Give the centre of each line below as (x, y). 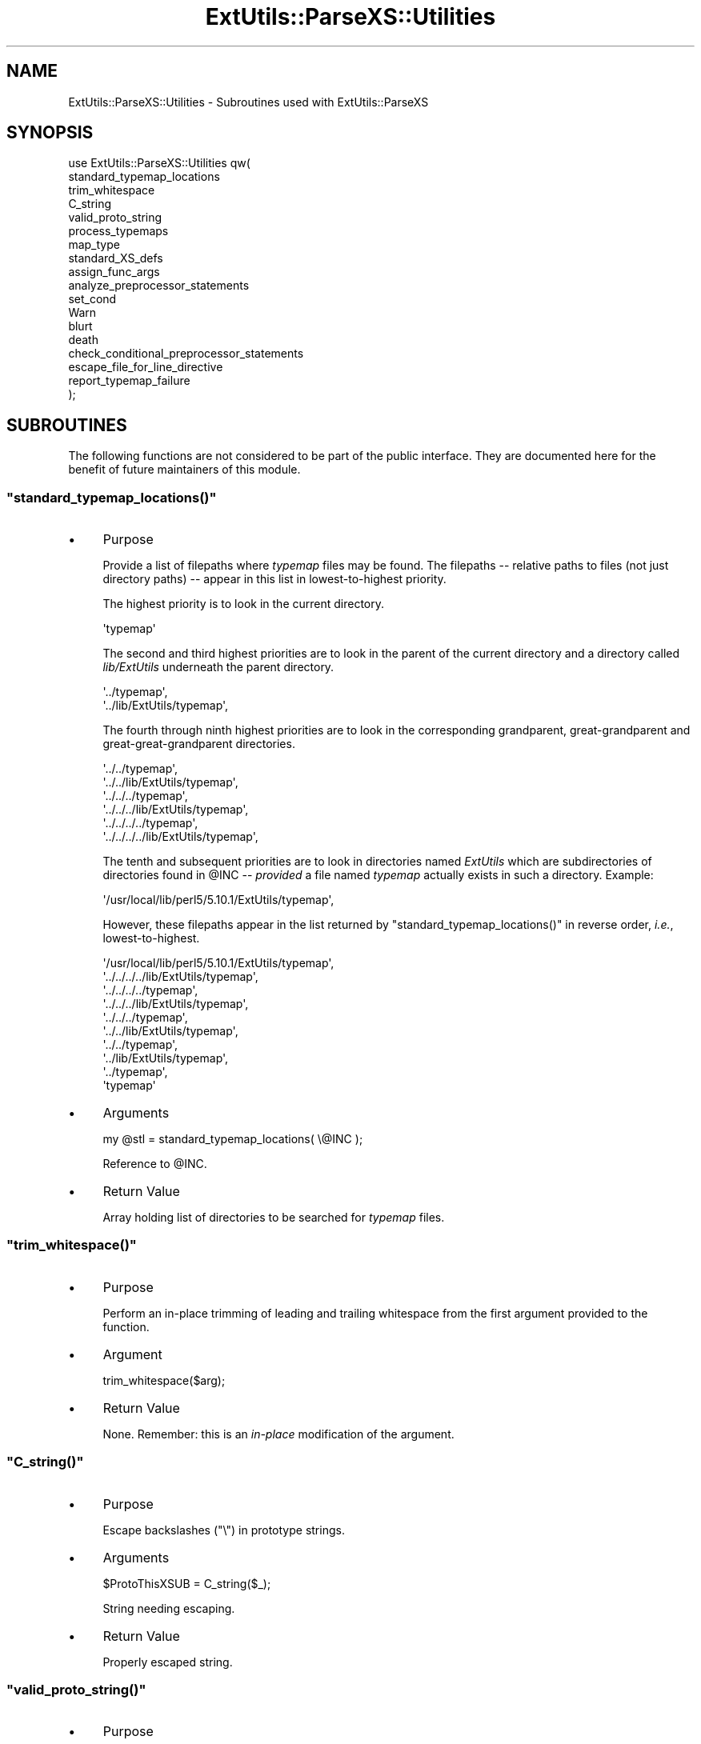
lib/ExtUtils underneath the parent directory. (218, 667)
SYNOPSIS (50, 133)
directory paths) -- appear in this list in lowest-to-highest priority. (274, 579)
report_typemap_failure (129, 381)
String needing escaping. (169, 1608)
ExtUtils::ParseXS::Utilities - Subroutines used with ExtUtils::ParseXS (248, 102)
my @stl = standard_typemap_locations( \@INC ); (233, 1139)
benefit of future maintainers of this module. (184, 470)
